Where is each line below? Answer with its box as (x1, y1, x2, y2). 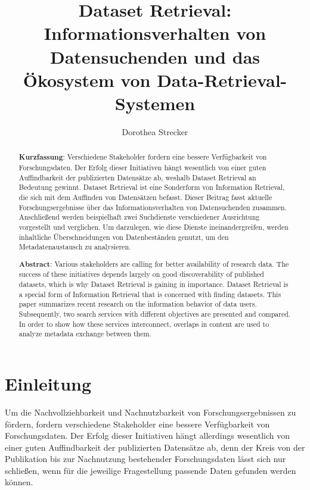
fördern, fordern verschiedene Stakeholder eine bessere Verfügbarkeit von (5, 417, 270, 430)
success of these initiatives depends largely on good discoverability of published (18, 269, 264, 279)
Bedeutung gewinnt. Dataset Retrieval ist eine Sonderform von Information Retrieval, (18, 182, 285, 192)
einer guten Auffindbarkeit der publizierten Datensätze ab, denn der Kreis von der (5, 441, 305, 453)
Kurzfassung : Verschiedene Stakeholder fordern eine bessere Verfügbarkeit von (18, 152, 267, 163)
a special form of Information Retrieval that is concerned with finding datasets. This (18, 289, 281, 299)
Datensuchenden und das (50, 44, 260, 68)
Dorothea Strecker (122, 125, 188, 138)
